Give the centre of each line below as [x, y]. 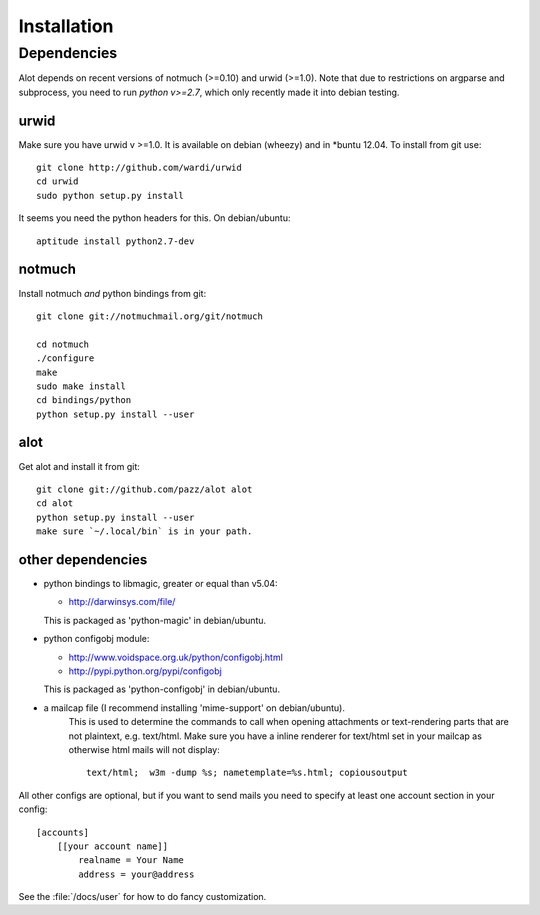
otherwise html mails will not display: [144, 749]
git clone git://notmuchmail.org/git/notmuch [150, 316]
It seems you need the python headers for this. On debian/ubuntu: [154, 218]
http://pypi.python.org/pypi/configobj [145, 671]
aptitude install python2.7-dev [115, 241]
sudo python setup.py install [110, 195]
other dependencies [83, 559]
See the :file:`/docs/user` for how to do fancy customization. [142, 897]
